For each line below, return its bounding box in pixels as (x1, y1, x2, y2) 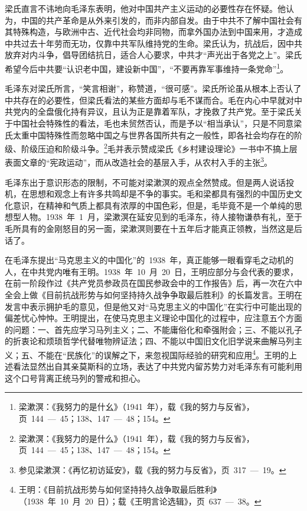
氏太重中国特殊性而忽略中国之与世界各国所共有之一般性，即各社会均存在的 (5, 128, 294, 141)
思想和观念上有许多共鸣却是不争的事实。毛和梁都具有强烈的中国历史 (29, 187, 294, 200)
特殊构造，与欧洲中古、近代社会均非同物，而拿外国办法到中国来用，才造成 (12, 25, 302, 38)
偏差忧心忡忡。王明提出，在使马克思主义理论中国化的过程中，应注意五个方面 (5, 312, 302, 324)
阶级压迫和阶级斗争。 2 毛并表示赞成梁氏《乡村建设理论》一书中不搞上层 (21, 141, 298, 154)
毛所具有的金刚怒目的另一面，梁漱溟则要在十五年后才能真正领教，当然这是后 (5, 222, 302, 235)
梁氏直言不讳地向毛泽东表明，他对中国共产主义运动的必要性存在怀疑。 (5, 2, 277, 14)
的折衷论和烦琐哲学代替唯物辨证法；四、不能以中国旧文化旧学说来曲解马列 (5, 335, 294, 347)
